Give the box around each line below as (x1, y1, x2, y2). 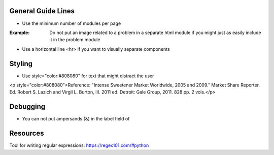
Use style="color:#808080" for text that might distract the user (22, 73, 154, 79)
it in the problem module (49, 37, 100, 43)
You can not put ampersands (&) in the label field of (22, 116, 130, 122)
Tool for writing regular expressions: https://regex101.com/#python (9, 142, 149, 148)
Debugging (9, 102, 46, 111)
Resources (9, 129, 44, 138)
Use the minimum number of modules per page (22, 20, 121, 26)
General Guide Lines (9, 7, 75, 15)
